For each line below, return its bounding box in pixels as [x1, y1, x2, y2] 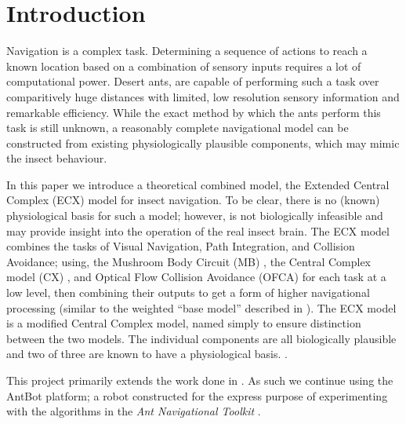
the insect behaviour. [6, 150, 107, 166]
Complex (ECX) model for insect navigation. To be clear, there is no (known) [6, 192, 380, 208]
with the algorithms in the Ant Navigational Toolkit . [6, 403, 261, 419]
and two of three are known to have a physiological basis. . [6, 345, 288, 362]
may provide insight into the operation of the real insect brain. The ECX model [6, 222, 390, 239]
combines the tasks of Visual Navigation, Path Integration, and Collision [6, 238, 355, 254]
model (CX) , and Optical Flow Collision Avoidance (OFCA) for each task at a [6, 269, 386, 285]
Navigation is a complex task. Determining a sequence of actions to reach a [6, 42, 368, 59]
